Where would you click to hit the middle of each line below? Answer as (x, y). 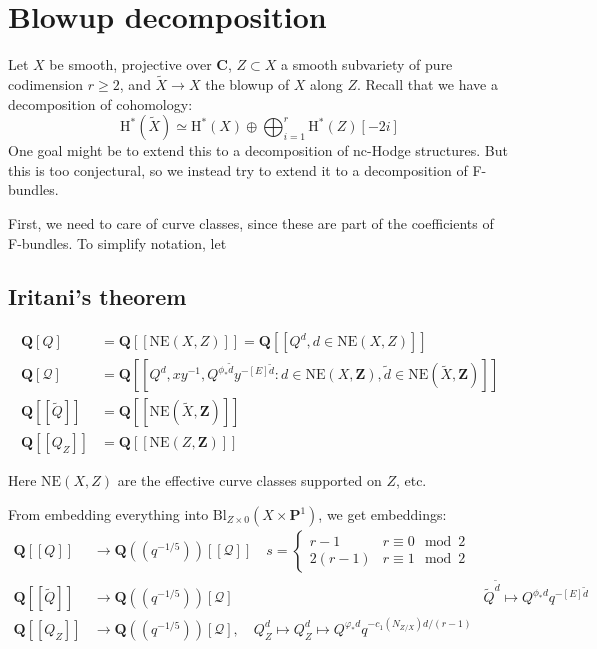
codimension (46, 83)
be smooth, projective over (130, 64)
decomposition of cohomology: (100, 103)
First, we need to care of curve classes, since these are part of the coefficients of (251, 222)
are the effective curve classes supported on (249, 480)
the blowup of (247, 83)
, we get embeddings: (382, 514)
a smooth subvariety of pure (366, 64)
